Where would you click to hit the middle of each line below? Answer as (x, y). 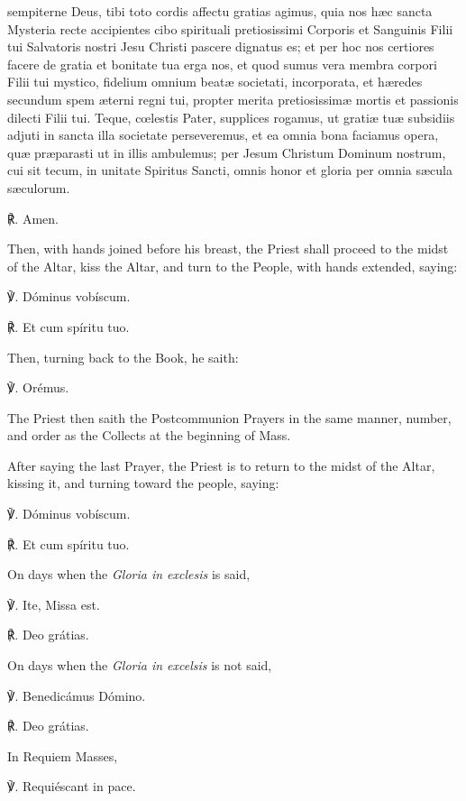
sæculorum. (39, 187)
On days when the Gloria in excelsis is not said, (140, 665)
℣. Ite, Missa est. (54, 604)
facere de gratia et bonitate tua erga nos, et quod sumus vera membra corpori (222, 64)
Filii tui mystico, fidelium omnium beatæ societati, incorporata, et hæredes (215, 82)
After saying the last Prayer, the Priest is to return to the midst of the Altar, (221, 465)
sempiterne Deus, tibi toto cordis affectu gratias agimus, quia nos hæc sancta (220, 11)
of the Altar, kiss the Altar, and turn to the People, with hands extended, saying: (233, 266)
